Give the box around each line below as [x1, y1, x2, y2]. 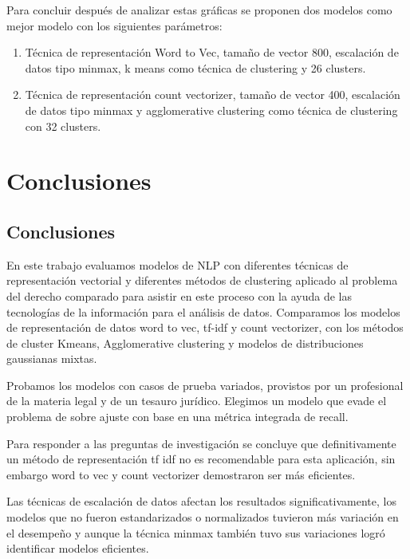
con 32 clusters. [25, 117, 101, 134]
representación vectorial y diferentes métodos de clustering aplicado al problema [6, 272, 398, 289]
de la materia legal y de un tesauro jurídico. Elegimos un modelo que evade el [6, 392, 387, 409]
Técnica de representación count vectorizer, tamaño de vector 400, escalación [25, 86, 400, 103]
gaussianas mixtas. [6, 350, 97, 367]
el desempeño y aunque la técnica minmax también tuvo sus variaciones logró [6, 524, 385, 541]
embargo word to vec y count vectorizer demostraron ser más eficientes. [6, 466, 356, 482]
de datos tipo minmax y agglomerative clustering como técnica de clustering [25, 101, 398, 118]
